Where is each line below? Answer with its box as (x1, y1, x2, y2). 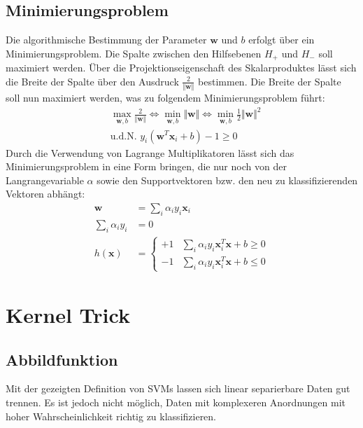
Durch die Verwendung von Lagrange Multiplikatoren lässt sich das (6, 145, 294, 160)
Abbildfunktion (6, 348, 118, 370)
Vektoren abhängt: (6, 186, 85, 201)
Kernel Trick (6, 301, 130, 329)
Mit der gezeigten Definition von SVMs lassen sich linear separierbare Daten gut (6, 381, 350, 396)
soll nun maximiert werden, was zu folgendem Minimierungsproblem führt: (6, 90, 325, 105)
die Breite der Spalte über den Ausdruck (6, 74, 179, 88)
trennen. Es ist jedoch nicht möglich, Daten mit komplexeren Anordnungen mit (6, 395, 346, 410)
